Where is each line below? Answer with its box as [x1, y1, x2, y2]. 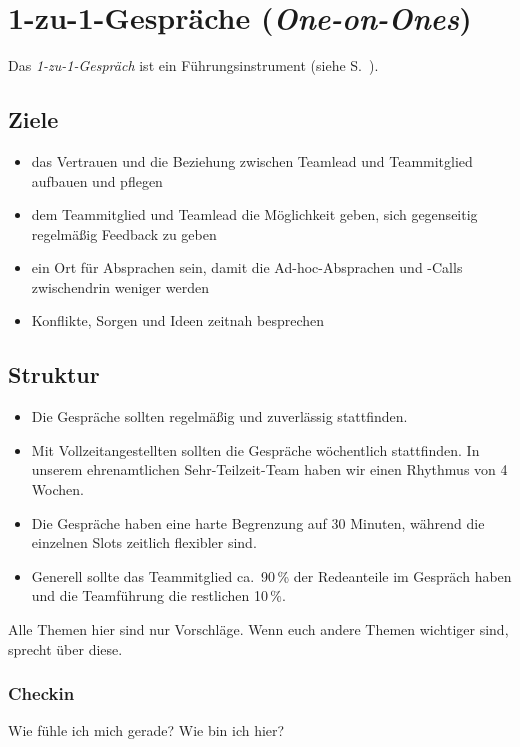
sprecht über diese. [8, 638, 123, 659]
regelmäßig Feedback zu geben [31, 223, 217, 244]
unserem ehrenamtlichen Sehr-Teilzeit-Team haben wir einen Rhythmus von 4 [31, 459, 508, 480]
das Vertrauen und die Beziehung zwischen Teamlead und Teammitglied [31, 150, 473, 171]
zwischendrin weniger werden [31, 276, 209, 297]
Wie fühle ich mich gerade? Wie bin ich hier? [8, 720, 285, 741]
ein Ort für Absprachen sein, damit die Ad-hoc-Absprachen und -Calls [31, 257, 463, 278]
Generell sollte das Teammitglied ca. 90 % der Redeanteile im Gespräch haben [31, 565, 512, 586]
